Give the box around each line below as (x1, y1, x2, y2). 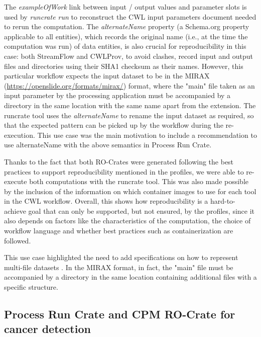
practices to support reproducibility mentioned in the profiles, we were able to (4, 166, 244, 177)
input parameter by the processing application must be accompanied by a (4, 90, 231, 101)
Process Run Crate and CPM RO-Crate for (4, 306, 235, 322)
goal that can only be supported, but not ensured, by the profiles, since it (28, 205, 254, 216)
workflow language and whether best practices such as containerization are (4, 225, 233, 236)
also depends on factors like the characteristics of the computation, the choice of (4, 215, 251, 226)
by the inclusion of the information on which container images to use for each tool (4, 186, 256, 196)
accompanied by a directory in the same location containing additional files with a (4, 272, 257, 282)
